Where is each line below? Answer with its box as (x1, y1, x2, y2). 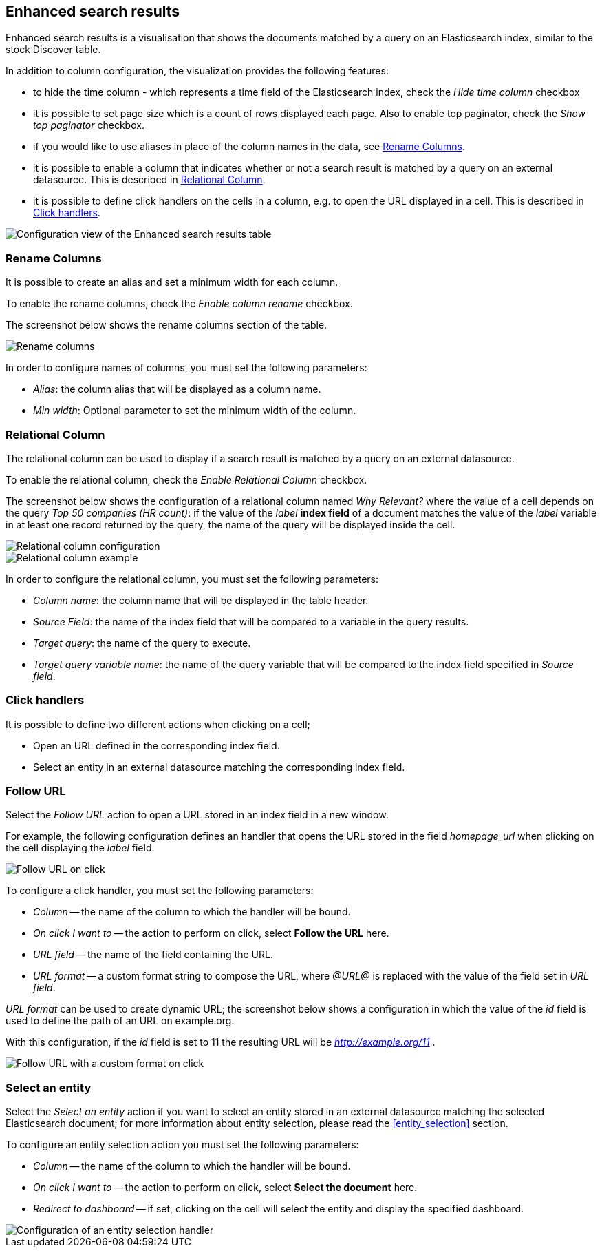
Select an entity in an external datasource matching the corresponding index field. (33, 760, 405, 773)
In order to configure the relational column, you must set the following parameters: (6, 572, 379, 585)
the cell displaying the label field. (6, 842, 155, 854)
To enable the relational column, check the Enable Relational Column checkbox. (6, 473, 367, 486)
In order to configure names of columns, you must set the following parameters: (6, 362, 367, 374)
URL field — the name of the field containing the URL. (33, 949, 273, 961)
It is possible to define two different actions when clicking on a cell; (6, 718, 310, 730)
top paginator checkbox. (33, 119, 144, 132)
